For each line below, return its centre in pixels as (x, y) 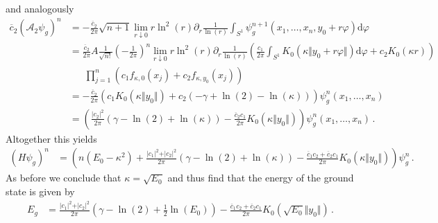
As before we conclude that (64, 178)
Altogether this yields (51, 138)
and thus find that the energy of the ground (261, 178)
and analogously (40, 8)
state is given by (40, 191)
